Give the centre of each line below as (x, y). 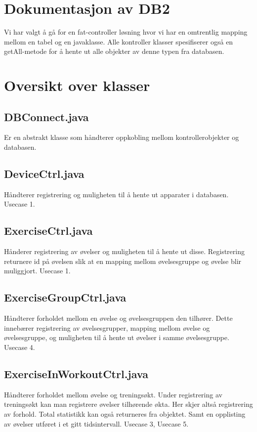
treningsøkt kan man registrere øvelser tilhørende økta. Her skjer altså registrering (128, 404)
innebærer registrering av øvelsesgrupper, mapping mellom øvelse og (107, 327)
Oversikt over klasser (77, 85)
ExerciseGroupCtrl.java (65, 297)
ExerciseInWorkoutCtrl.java (76, 374)
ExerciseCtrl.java (48, 231)
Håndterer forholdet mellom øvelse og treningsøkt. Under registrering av (113, 394)
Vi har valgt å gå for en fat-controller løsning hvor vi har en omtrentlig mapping (126, 32)
